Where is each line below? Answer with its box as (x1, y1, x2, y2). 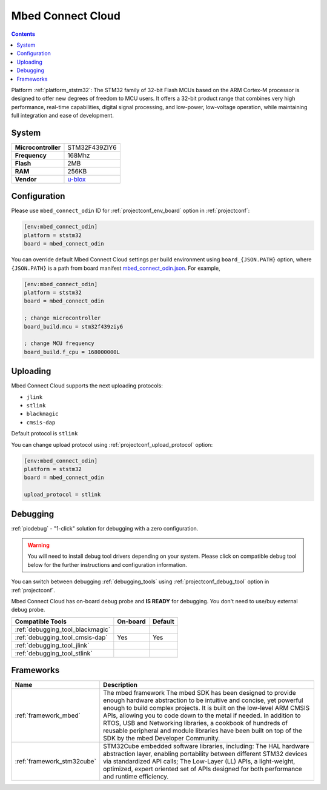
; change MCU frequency (24, 340, 95, 347)
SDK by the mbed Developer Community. (103, 734, 220, 743)
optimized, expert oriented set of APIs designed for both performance (103, 765, 302, 773)
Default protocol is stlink (11, 430, 78, 437)
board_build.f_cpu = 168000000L (24, 349, 121, 355)
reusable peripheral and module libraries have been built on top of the (103, 726, 303, 735)
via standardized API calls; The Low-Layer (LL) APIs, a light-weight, (103, 757, 296, 766)
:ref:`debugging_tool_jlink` (15, 641, 90, 649)
